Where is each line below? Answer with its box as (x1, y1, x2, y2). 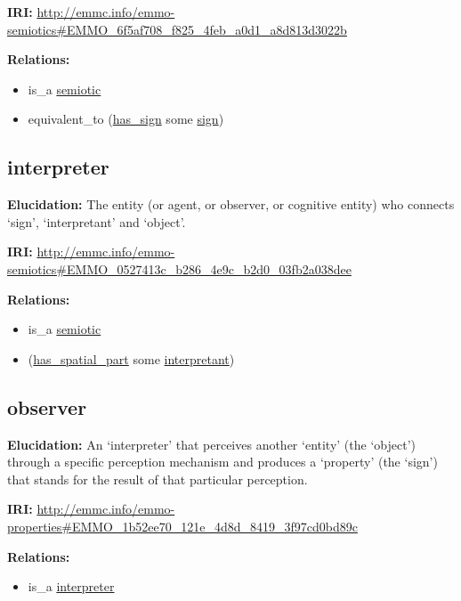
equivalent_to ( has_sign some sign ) (28, 110, 224, 128)
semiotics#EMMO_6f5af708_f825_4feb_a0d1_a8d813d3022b (7, 20, 347, 38)
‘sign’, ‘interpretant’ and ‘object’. (7, 212, 186, 231)
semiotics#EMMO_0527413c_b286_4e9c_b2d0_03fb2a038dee (7, 259, 352, 278)
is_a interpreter (28, 577, 115, 596)
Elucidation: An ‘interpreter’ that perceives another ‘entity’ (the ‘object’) (7, 435, 416, 453)
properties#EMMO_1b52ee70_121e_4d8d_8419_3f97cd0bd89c (7, 516, 358, 535)
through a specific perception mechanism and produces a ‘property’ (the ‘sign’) (7, 452, 438, 471)
